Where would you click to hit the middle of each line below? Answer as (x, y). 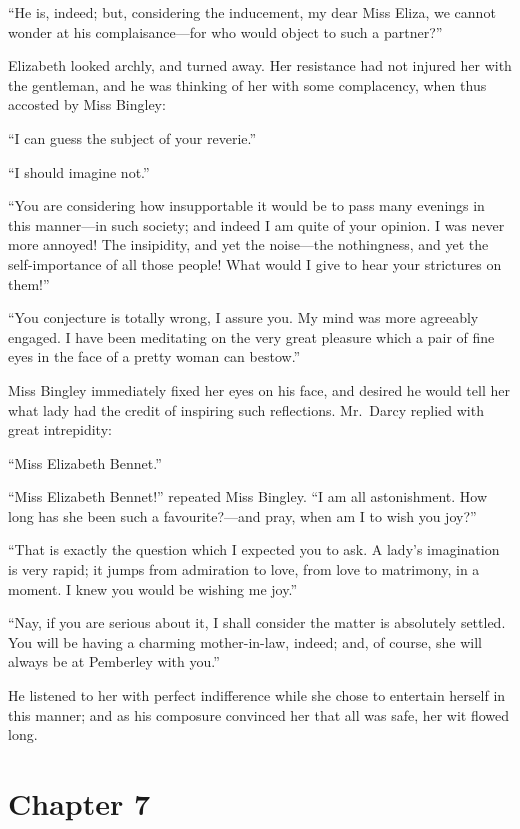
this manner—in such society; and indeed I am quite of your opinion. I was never (256, 224)
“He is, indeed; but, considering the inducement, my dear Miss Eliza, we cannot (252, 12)
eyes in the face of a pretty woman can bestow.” (154, 356)
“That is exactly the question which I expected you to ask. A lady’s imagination (254, 549)
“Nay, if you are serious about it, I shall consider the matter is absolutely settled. (257, 622)
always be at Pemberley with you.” (114, 661)
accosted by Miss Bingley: (87, 104)
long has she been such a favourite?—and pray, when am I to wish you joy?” (242, 515)
